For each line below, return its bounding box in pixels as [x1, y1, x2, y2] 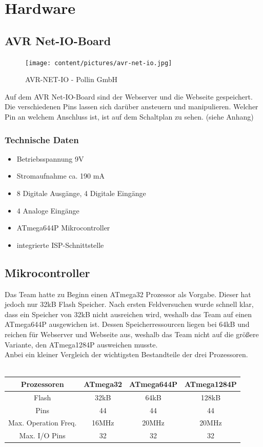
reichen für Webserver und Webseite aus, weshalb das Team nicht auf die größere [5, 328, 259, 339]
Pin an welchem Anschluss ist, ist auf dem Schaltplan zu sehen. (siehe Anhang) [5, 111, 254, 122]
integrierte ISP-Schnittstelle [16, 239, 104, 250]
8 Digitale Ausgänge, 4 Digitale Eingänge [16, 188, 146, 199]
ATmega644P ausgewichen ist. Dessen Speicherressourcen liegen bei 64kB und [5, 319, 250, 329]
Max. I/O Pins [19, 430, 66, 441]
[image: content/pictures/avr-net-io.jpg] [25, 59, 172, 67]
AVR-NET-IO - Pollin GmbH [25, 74, 117, 85]
